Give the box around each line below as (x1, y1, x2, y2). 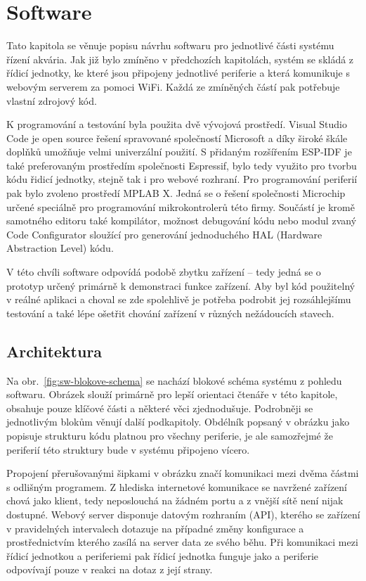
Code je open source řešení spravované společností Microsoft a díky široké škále (6, 130, 348, 145)
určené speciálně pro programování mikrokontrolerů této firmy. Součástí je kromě (6, 199, 355, 214)
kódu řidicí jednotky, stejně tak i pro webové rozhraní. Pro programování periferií (6, 172, 358, 186)
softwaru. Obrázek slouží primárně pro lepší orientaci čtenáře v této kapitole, (6, 387, 338, 402)
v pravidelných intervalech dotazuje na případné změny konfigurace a (6, 521, 304, 535)
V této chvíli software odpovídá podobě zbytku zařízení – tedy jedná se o (6, 264, 321, 279)
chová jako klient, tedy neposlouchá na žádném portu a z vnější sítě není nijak (6, 493, 344, 508)
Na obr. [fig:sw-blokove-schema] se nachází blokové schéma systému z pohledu (6, 373, 342, 388)
